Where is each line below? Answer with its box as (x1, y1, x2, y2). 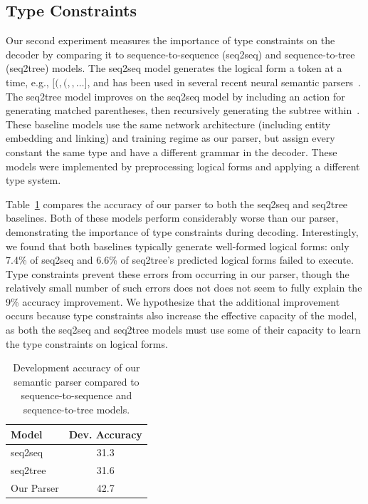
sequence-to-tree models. (23, 402, 130, 417)
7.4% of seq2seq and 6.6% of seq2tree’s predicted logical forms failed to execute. (6, 252, 354, 267)
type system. (6, 173, 61, 187)
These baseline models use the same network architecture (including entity (6, 116, 331, 131)
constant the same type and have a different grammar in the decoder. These (6, 144, 337, 159)
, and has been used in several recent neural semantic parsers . (87, 74, 361, 89)
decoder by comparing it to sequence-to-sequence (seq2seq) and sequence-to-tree (6, 46, 355, 61)
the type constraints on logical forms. (6, 336, 168, 351)
